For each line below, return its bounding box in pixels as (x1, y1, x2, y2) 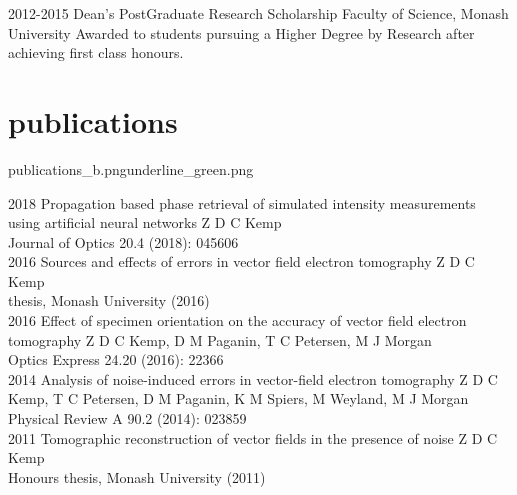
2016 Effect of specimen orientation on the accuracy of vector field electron (8, 310, 467, 331)
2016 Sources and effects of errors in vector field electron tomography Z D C (8, 251, 475, 272)
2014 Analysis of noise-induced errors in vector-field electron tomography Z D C (8, 368, 498, 389)
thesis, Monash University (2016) (8, 290, 210, 311)
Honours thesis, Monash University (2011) (8, 466, 266, 487)
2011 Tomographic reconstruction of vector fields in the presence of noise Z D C (8, 427, 498, 448)
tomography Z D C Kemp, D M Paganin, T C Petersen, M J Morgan (8, 329, 432, 350)
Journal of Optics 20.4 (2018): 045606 (8, 231, 239, 252)
